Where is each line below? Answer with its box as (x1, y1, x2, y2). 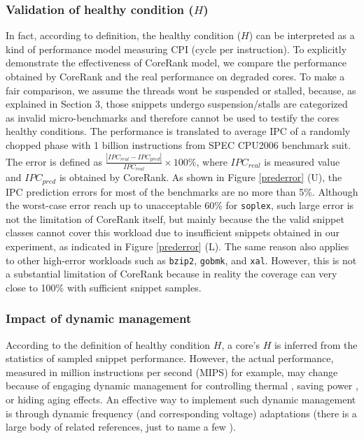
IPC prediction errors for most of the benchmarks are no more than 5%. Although (6, 184, 358, 199)
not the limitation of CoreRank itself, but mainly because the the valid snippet (6, 211, 344, 226)
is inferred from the (274, 337, 358, 352)
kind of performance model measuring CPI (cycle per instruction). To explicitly (6, 41, 347, 56)
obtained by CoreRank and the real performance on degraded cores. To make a (6, 69, 345, 83)
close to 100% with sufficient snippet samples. (6, 280, 202, 294)
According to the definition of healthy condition (6, 337, 211, 352)
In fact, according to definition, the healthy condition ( (6, 28, 241, 43)
